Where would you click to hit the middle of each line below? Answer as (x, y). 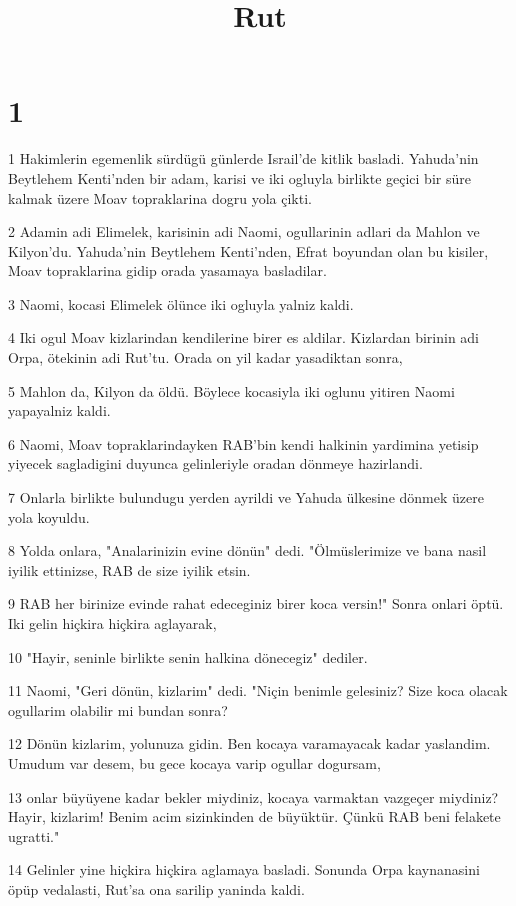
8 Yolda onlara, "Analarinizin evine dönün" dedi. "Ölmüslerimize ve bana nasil (247, 550)
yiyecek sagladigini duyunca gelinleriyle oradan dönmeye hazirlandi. (215, 463)
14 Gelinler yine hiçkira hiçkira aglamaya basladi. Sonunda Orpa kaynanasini (244, 869)
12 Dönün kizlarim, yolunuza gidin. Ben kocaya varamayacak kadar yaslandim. (249, 743)
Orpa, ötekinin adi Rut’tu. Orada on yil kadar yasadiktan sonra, (205, 357)
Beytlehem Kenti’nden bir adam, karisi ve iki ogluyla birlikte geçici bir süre (239, 177)
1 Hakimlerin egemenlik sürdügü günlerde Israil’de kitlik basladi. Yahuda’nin (243, 158)
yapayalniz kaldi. (59, 410)
